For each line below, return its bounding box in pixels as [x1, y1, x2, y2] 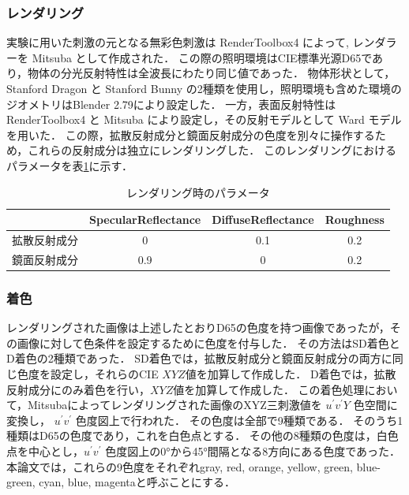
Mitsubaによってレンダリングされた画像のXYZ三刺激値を [28, 396, 322, 413]
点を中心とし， [6, 442, 84, 459]
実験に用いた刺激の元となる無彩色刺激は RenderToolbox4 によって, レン [6, 34, 375, 50]
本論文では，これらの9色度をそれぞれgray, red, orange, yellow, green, [6, 458, 353, 475]
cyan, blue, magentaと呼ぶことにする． [39, 474, 235, 490]
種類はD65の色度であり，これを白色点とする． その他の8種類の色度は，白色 [6, 427, 399, 444]
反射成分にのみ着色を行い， [6, 381, 150, 397]
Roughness [325, 211, 385, 228]
